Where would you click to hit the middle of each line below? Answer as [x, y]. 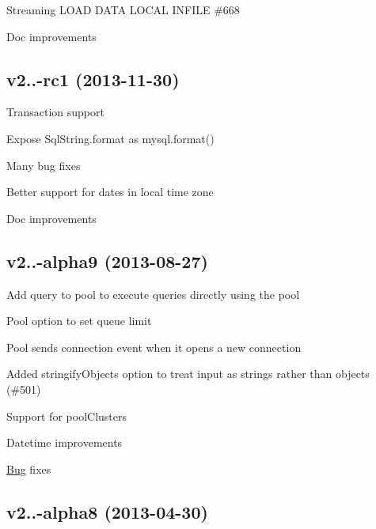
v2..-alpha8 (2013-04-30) [107, 511]
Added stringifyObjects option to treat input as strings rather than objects [188, 374]
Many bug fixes [44, 165]
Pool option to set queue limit [79, 321]
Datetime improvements [65, 442]
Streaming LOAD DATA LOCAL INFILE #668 [123, 9]
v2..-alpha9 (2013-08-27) [107, 261]
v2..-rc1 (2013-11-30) [93, 79]
